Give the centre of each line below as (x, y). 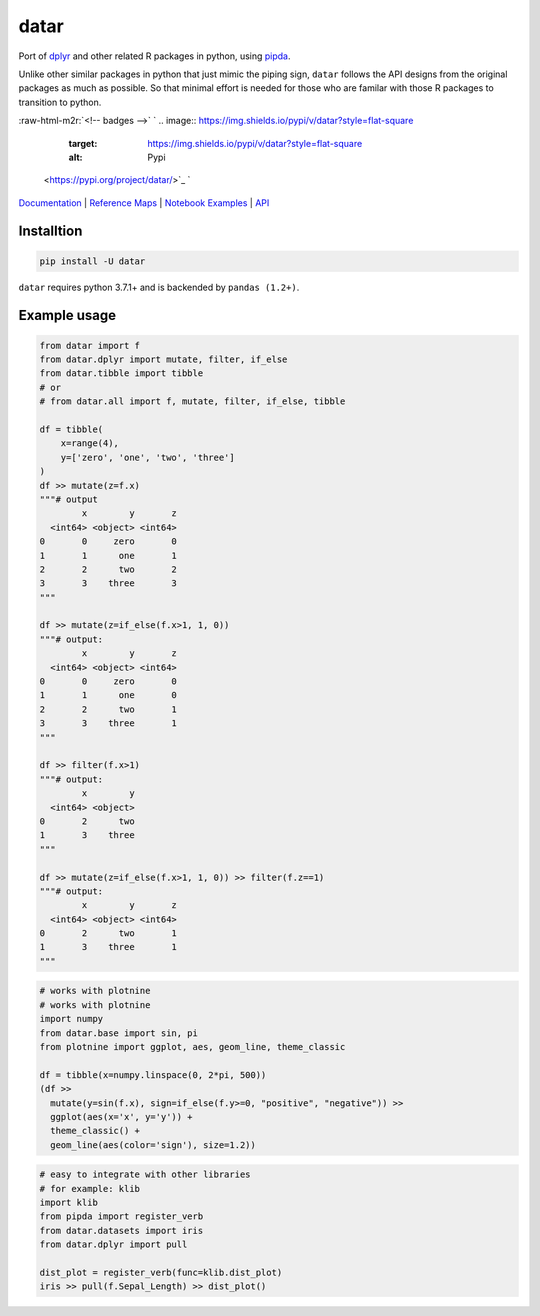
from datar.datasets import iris (121, 1230)
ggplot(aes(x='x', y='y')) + (122, 1116)
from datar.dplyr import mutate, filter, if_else (163, 359)
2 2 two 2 (108, 569)
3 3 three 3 (108, 583)
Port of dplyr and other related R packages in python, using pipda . (154, 56)
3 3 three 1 (108, 723)
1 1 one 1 (108, 555)
